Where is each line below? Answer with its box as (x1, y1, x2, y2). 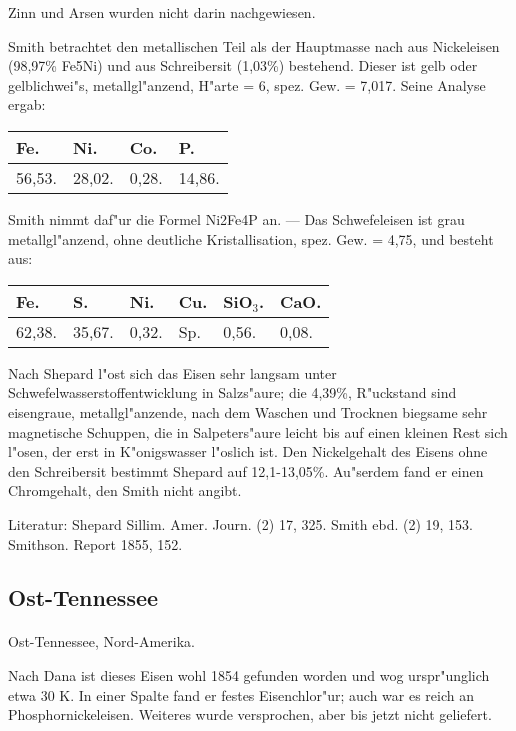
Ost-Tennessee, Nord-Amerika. (8, 631, 195, 652)
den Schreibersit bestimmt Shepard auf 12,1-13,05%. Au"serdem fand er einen (8, 460, 484, 481)
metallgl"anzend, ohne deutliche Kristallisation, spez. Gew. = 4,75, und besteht (8, 228, 494, 249)
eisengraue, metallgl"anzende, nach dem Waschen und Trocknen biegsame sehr (8, 401, 488, 422)
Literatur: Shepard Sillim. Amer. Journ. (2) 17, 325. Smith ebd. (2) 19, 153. (8, 513, 473, 534)
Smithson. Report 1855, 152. (8, 533, 183, 554)
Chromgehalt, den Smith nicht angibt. (8, 480, 242, 501)
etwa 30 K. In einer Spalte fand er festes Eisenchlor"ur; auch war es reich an (8, 684, 474, 705)
